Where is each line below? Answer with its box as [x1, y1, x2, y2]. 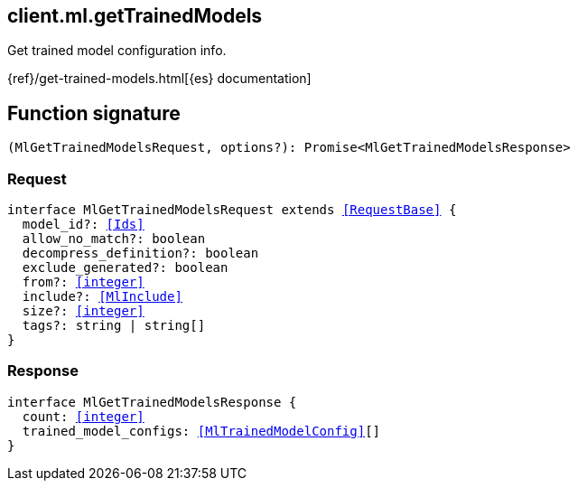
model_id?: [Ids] [22, 217, 144, 232]
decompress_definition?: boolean [22, 246, 259, 261]
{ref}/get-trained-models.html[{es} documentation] [7, 70, 312, 87]
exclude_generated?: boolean [22, 260, 228, 276]
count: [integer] [22, 408, 144, 424]
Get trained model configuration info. [7, 42, 227, 59]
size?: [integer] [22, 304, 144, 319]
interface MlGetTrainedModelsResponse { [7, 394, 297, 409]
